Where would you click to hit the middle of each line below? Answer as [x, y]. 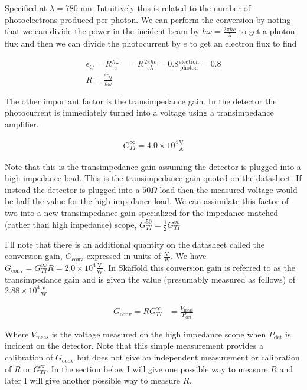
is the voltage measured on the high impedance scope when [159, 334]
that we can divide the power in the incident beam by [102, 31]
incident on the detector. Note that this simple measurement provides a [134, 345]
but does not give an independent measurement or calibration [188, 357]
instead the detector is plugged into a [72, 189]
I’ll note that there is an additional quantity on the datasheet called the [135, 244]
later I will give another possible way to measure [93, 380]
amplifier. [22, 124]
